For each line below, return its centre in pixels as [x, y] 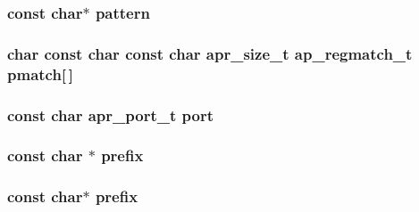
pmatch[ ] [41, 73]
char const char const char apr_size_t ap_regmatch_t [210, 53]
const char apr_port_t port [110, 114]
